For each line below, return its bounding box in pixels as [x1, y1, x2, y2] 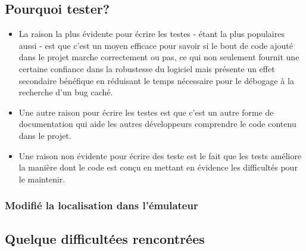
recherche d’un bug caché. [18, 86, 113, 98]
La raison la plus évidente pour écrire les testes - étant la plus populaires [18, 27, 285, 40]
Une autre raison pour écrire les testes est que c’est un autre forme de [18, 106, 274, 118]
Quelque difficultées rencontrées [5, 229, 205, 247]
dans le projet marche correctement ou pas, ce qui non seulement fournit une [18, 51, 299, 63]
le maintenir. [18, 172, 65, 185]
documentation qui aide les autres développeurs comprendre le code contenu [18, 117, 296, 130]
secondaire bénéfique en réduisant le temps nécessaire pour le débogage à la [18, 74, 294, 86]
